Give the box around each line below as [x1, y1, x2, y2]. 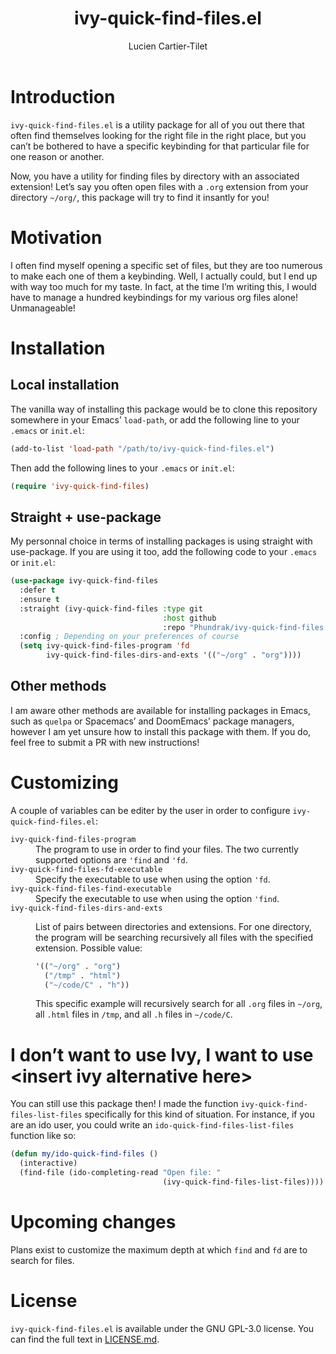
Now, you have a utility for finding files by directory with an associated [10, 170, 300, 182]
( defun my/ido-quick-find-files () [10, 1149, 159, 1159]
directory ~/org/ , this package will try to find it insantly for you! [10, 191, 270, 203]
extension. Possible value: [35, 942, 143, 954]
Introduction [10, 85, 116, 108]
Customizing [10, 772, 119, 794]
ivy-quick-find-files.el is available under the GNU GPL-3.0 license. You [10, 1322, 315, 1334]
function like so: [10, 1130, 77, 1142]
